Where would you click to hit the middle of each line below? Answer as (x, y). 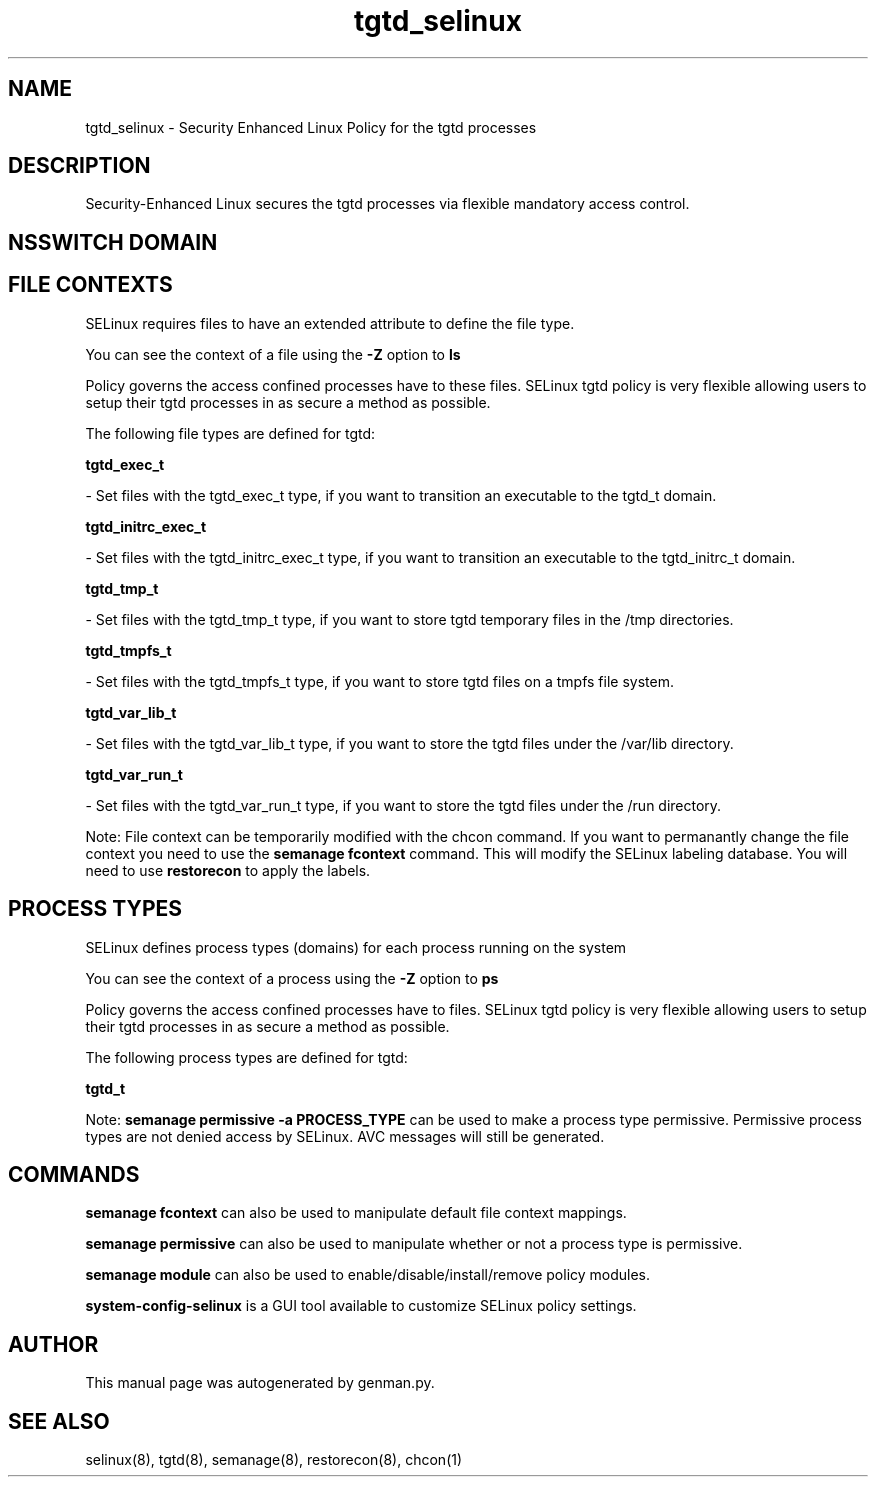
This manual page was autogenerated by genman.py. (260, 1383)
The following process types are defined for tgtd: (246, 1057)
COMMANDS (74, 1174)
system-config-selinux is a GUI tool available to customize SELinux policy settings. (361, 1306)
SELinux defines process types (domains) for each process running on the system (356, 947)
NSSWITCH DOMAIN (113, 242)
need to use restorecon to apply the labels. (228, 870)
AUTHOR (53, 1344)
